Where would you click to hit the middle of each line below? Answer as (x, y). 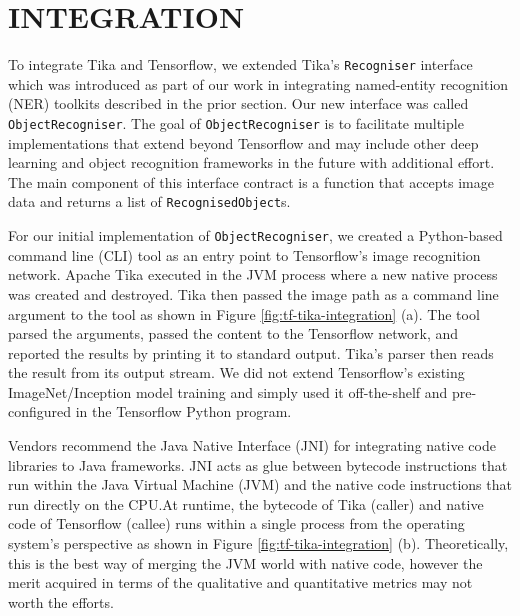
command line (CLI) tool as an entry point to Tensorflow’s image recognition (244, 254)
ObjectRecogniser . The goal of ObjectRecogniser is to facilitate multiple (236, 122)
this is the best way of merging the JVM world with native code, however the (245, 562)
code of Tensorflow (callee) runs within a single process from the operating (236, 523)
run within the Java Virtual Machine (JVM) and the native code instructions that (260, 484)
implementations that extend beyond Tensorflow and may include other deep (243, 142)
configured (40, 411)
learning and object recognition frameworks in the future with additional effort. (251, 162)
